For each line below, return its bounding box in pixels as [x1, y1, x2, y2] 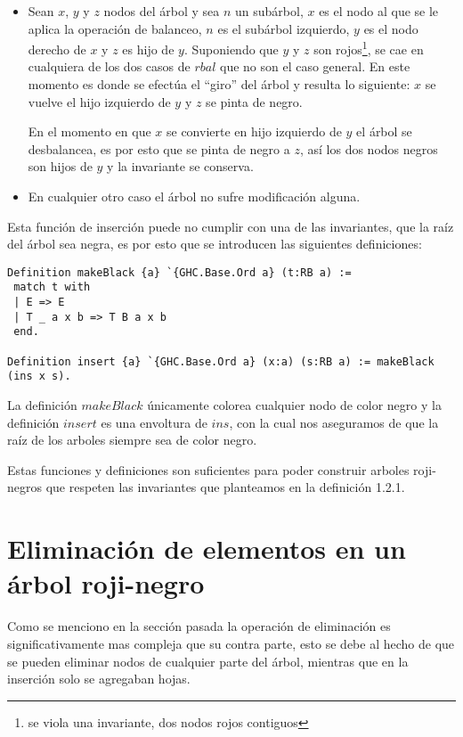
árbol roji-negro [7, 565, 205, 602]
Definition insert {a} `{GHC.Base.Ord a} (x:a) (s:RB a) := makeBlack [7, 355, 435, 368]
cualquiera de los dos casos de [28, 57, 191, 76]
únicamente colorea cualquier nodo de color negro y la [147, 396, 442, 414]
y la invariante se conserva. [107, 157, 254, 176]
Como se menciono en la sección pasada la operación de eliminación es [7, 617, 391, 635]
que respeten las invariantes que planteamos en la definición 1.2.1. [45, 478, 405, 496]
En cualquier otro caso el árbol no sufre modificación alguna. [28, 187, 361, 205]
